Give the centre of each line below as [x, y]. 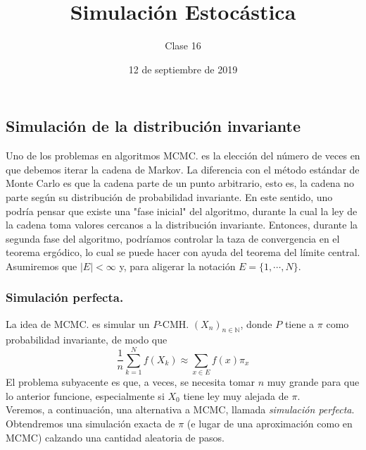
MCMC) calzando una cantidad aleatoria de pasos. [115, 437]
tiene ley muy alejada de [236, 395]
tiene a [299, 323]
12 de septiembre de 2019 [183, 69]
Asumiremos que [42, 266]
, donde [256, 323]
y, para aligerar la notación [177, 266]
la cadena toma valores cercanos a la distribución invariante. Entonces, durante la [182, 225]
